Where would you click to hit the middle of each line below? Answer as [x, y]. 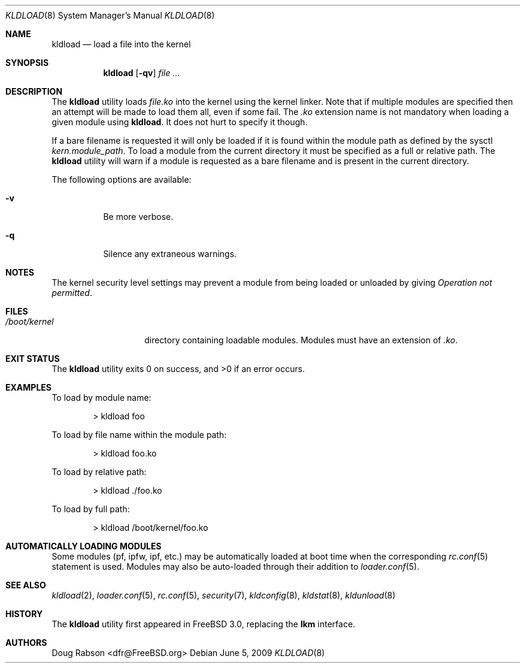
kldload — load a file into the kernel [121, 44]
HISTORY [24, 614]
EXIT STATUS [33, 359]
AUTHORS [26, 643]
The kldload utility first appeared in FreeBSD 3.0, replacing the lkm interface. [204, 624]
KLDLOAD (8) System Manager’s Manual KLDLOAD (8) [110, 15]
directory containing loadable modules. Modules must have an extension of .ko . [301, 340]
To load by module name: [101, 398]
